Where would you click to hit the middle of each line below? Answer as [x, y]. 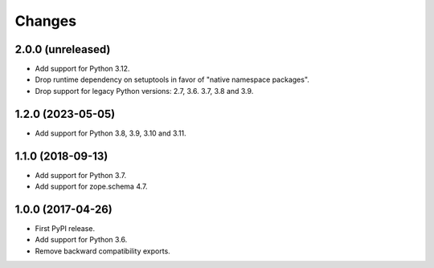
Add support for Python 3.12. [82, 69]
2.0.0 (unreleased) [63, 49]
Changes [45, 21]
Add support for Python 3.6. [81, 240]
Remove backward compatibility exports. [102, 251]
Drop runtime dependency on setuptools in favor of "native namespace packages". [172, 79]
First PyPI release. [65, 228]
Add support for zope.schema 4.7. [91, 187]
